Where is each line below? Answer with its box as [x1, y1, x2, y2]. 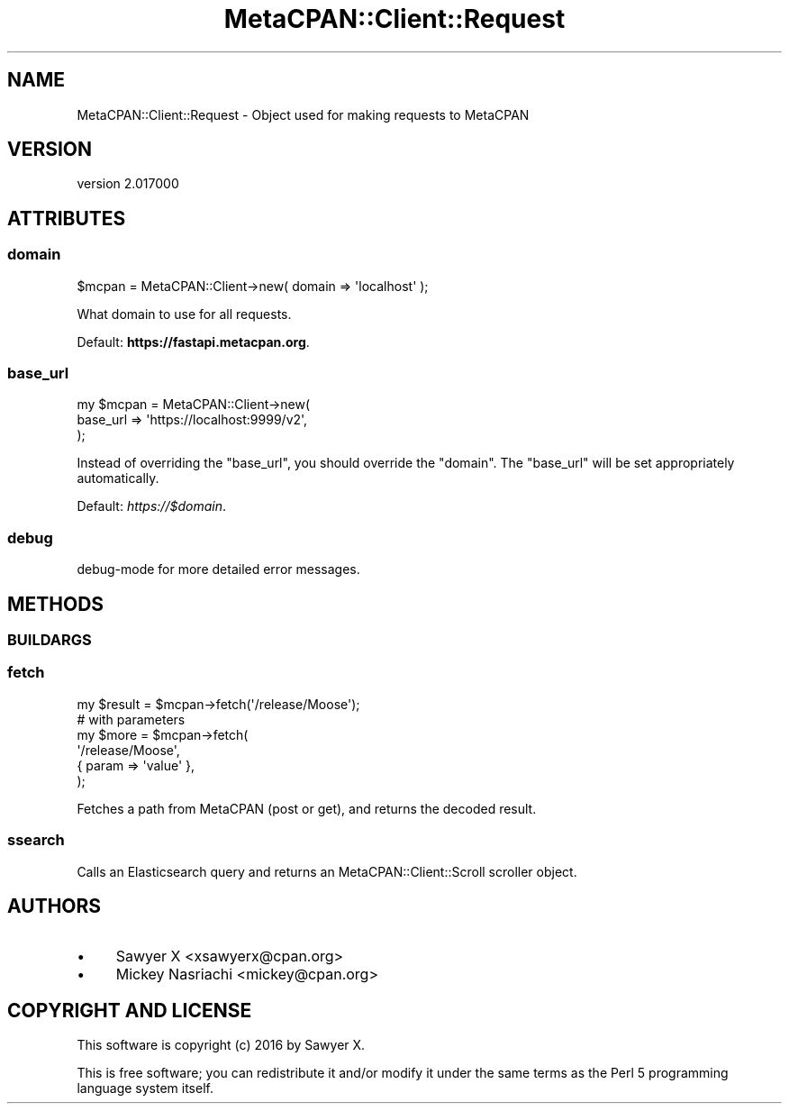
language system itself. [77, 1080, 213, 1097]
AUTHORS [7, 894, 102, 917]
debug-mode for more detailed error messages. [77, 561, 360, 578]
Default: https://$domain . [77, 498, 226, 515]
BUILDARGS [7, 631, 92, 649]
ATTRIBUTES [7, 206, 126, 230]
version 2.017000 [77, 176, 179, 192]
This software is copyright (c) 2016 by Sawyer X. [77, 1037, 366, 1053]
